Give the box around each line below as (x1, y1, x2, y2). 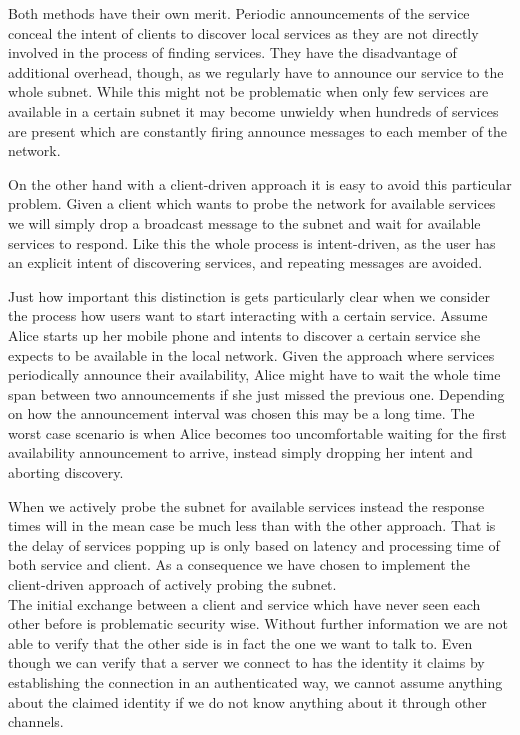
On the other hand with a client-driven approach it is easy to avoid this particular (8, 173, 512, 194)
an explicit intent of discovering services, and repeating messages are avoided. (8, 252, 483, 273)
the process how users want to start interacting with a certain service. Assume (8, 305, 488, 326)
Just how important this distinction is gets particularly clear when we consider (8, 285, 490, 306)
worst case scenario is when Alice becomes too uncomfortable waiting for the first (8, 422, 507, 443)
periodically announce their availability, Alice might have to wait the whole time (8, 364, 501, 385)
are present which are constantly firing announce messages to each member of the (8, 120, 508, 141)
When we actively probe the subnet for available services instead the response (8, 495, 485, 516)
